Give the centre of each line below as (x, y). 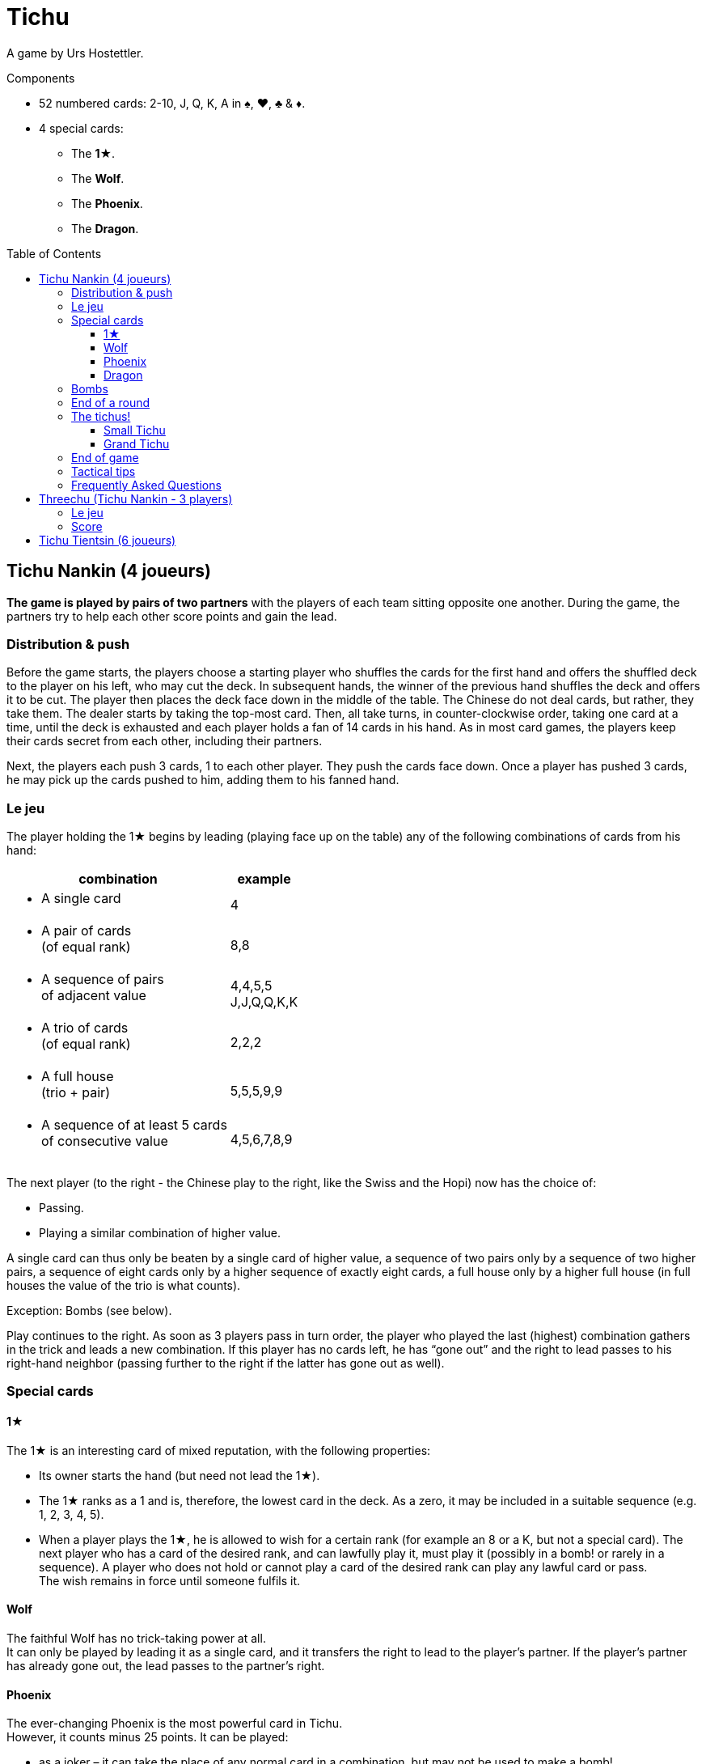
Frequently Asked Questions (146, 485)
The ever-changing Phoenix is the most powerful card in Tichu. (175, 1724)
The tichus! (101, 416)
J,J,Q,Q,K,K (264, 1002)
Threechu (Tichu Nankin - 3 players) (136, 498)
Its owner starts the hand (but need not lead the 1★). (180, 1475)
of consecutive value (105, 1141)
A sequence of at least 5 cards (134, 1125)
